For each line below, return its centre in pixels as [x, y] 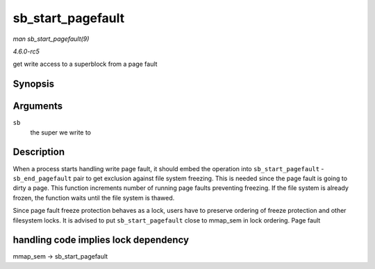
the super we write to [61, 132]
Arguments [38, 106]
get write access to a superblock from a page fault [85, 64]
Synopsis [34, 84]
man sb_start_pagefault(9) [51, 39]
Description [39, 152]
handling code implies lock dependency [101, 240]
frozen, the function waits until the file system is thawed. [94, 198]
